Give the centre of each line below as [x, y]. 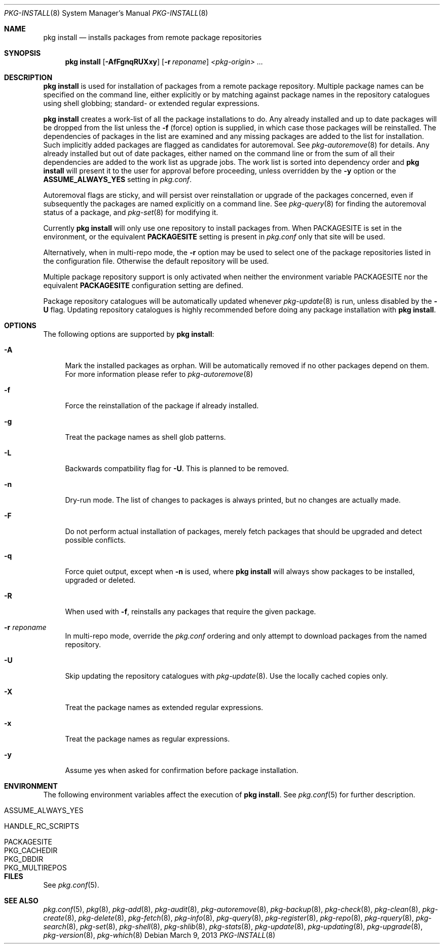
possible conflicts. [96, 540]
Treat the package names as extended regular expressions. [164, 707]
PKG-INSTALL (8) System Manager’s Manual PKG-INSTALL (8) [106, 13]
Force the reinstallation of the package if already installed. [162, 406]
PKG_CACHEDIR [31, 850]
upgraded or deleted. [100, 580]
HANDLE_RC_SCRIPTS [42, 826]
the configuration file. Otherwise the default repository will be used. [156, 261]
